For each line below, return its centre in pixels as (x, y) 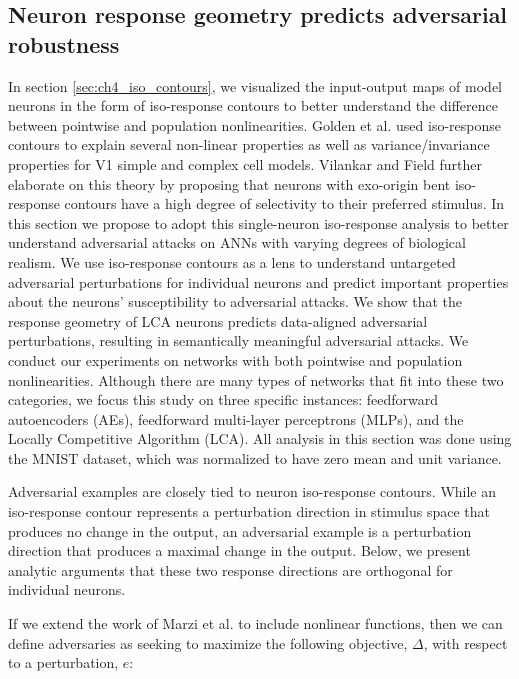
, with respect (465, 642)
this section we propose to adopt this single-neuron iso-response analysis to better (258, 222)
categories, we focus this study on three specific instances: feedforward (223, 399)
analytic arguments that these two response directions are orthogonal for (230, 569)
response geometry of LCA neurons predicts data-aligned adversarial (218, 320)
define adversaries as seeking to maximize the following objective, (208, 642)
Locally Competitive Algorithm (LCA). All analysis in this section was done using (260, 438)
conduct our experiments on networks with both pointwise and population (235, 359)
